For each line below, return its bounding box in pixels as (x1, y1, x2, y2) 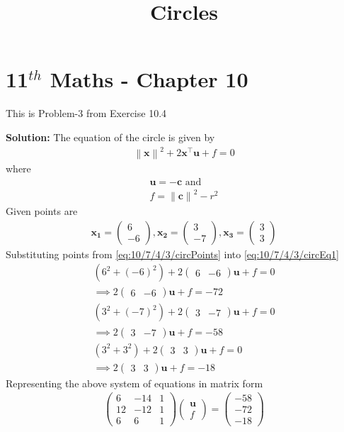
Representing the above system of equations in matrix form (6, 375, 263, 390)
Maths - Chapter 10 (50, 65, 248, 94)
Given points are (6, 204, 78, 218)
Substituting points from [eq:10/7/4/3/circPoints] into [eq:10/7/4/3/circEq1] (6, 246, 339, 261)
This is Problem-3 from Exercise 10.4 (6, 106, 167, 121)
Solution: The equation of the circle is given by (6, 129, 215, 144)
